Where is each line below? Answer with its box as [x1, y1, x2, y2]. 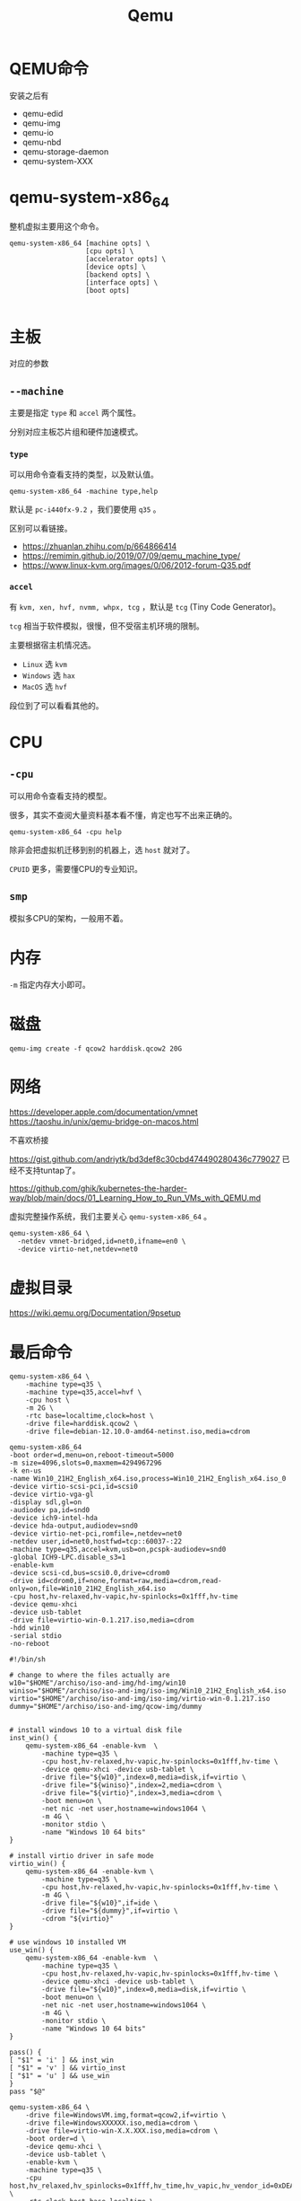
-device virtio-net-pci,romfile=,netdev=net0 [9, 1529, 182, 1538]
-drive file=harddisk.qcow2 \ [25, 1420, 139, 1429]
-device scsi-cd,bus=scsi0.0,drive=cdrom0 [9, 1569, 170, 1578]
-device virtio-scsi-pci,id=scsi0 [9, 1483, 139, 1492]
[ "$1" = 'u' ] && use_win [9, 2072, 110, 2081]
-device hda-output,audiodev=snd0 [9, 1521, 139, 1531]
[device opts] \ [85, 262, 146, 272]
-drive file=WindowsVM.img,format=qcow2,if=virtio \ [25, 2111, 227, 2120]
